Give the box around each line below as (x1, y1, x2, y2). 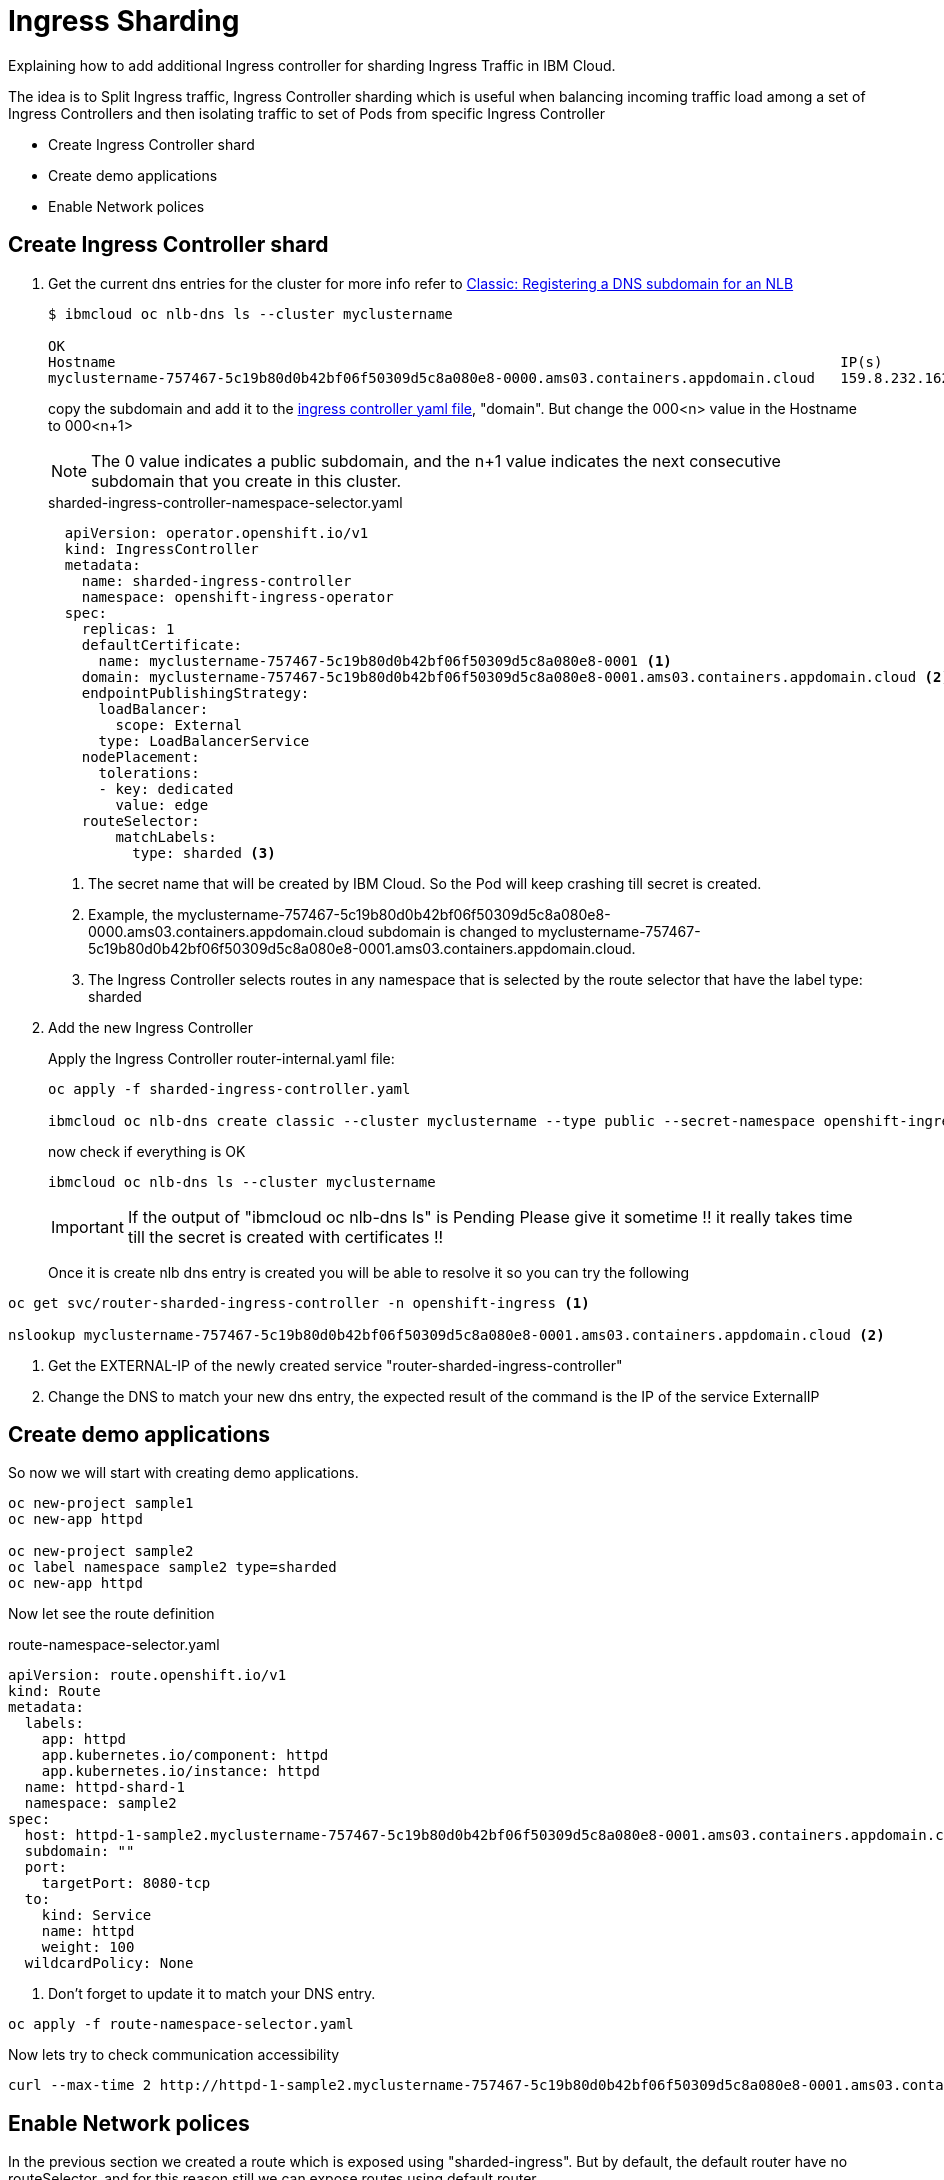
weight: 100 (41, 1939, 135, 1956)
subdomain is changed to (367, 922, 534, 940)
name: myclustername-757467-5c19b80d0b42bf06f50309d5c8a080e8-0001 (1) (98, 652, 672, 669)
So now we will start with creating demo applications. (8, 1464, 359, 1482)
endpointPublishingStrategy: (81, 684, 310, 701)
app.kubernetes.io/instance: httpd (41, 1763, 320, 1780)
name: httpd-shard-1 (24, 1779, 186, 1796)
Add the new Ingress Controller (48, 1018, 253, 1036)
